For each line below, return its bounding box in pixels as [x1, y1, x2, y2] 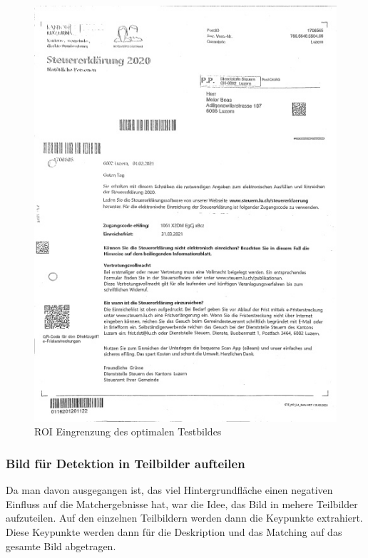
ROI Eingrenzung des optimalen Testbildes [34, 424, 222, 439]
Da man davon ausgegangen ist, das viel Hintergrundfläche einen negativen [6, 482, 333, 497]
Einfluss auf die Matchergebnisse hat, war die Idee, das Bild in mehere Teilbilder [6, 496, 358, 511]
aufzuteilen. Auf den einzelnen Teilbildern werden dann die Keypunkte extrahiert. [6, 510, 363, 525]
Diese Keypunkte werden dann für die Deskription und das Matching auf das [6, 525, 342, 539]
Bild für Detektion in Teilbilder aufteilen [6, 455, 245, 472]
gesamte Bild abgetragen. [6, 538, 116, 553]
